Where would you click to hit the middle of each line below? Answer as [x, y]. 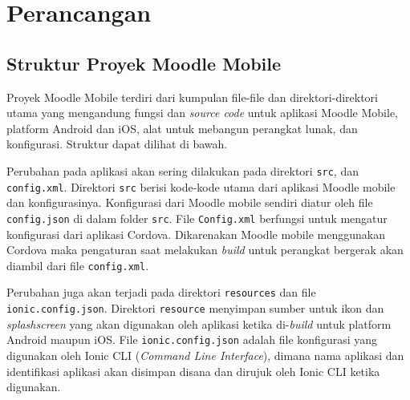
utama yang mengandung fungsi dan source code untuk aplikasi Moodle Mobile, [202, 113]
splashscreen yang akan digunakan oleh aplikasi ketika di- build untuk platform [199, 323]
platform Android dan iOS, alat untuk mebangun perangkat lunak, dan [182, 128]
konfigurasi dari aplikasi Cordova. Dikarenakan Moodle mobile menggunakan [196, 234]
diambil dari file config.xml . [78, 265]
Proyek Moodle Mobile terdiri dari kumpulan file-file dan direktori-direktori [192, 97]
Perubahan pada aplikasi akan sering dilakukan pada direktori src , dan [183, 170]
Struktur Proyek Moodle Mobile [144, 63]
